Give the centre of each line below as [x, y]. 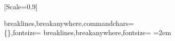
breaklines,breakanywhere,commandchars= [69, 23]
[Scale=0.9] [21, 6]
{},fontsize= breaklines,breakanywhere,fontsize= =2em [88, 32]
